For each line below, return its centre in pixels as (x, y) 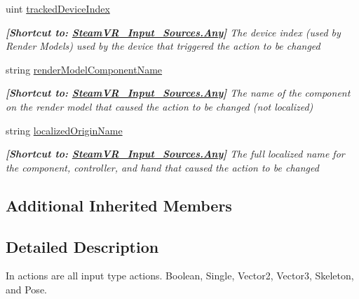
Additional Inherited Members (119, 205)
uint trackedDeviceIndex (58, 8)
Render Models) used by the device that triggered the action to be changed (163, 46)
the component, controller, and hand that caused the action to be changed (162, 167)
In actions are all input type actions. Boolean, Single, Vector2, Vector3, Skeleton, (180, 276)
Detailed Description (82, 246)
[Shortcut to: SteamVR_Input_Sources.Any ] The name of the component (178, 93)
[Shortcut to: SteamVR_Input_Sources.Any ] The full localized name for (175, 154)
